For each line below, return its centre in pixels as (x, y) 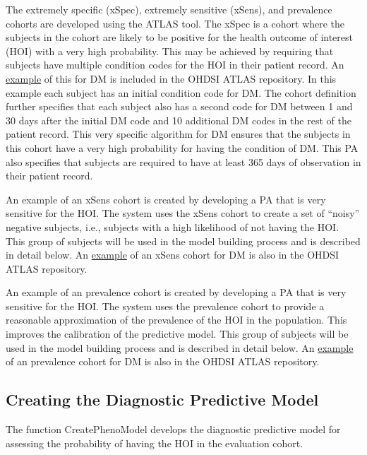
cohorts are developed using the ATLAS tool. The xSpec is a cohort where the (175, 23)
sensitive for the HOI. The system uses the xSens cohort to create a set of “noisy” (183, 213)
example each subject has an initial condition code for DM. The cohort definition (181, 92)
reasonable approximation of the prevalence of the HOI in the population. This (176, 320)
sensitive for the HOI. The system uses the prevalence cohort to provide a (165, 306)
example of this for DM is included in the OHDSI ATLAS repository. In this (171, 78)
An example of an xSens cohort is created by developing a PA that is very (166, 199)
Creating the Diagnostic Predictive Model (162, 400)
